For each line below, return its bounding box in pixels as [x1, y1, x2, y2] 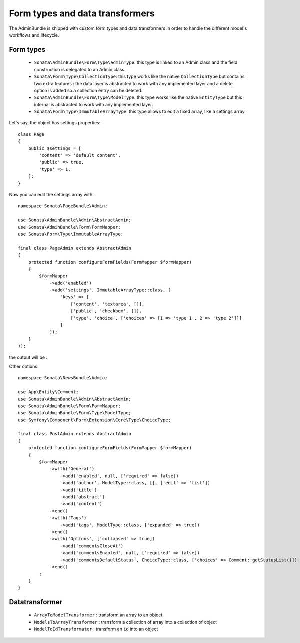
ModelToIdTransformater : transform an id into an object [34, 626, 158, 632]
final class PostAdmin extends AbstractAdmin [18, 431, 132, 437]
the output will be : [9, 354, 47, 360]
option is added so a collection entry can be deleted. [34, 87, 143, 93]
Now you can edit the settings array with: [9, 191, 94, 197]
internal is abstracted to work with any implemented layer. [34, 101, 153, 107]
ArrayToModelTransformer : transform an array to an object [34, 612, 163, 618]
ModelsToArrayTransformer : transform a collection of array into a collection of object [34, 619, 217, 625]
